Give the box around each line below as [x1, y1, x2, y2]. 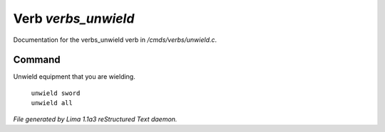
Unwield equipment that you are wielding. [13, 72, 135, 81]
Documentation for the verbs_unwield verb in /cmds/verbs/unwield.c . [13, 35, 217, 44]
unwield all [31, 99, 73, 107]
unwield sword [31, 89, 81, 97]
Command [13, 54, 61, 66]
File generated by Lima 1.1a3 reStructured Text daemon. [13, 114, 178, 123]
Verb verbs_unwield [13, 11, 135, 26]
